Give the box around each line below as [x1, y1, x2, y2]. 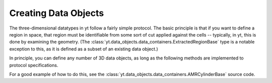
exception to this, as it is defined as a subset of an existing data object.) [9, 45, 158, 52]
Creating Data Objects [9, 7, 104, 18]
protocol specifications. [9, 62, 58, 68]
